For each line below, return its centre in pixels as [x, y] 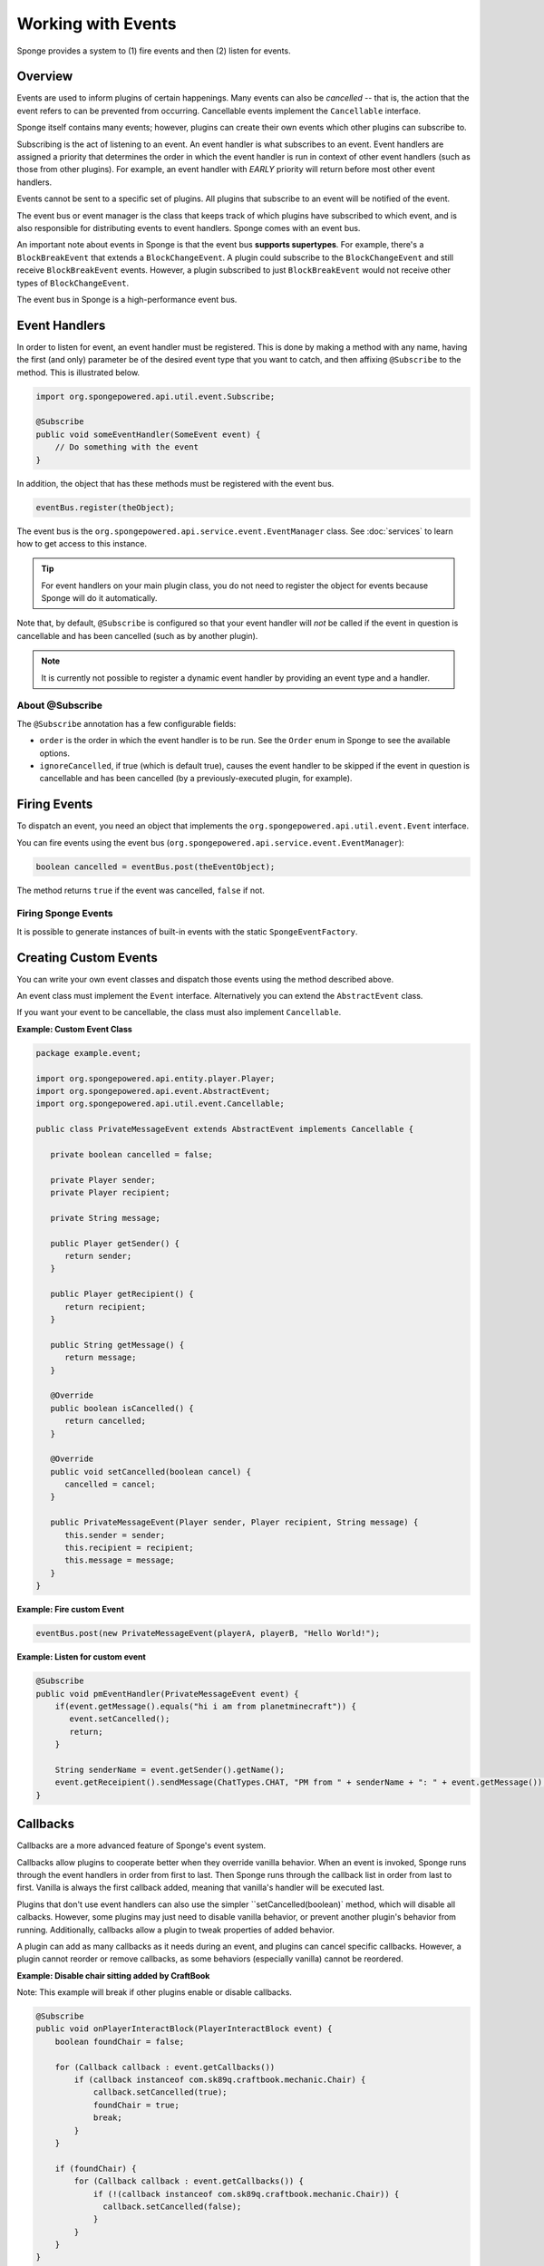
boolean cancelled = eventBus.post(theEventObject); [155, 867]
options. [55, 753]
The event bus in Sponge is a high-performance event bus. [127, 299]
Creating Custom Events [87, 958]
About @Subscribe [60, 705]
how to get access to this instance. [82, 543]
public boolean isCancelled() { [122, 1408]
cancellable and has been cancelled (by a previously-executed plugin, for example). [196, 779]
